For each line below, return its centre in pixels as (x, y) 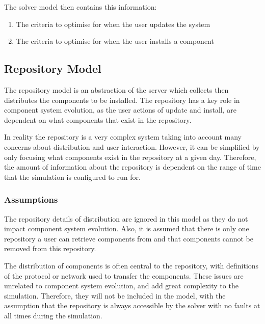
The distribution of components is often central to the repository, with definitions (131, 265)
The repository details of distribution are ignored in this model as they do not (126, 218)
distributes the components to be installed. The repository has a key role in (122, 100)
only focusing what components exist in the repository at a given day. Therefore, (130, 157)
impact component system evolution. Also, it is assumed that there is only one (127, 228)
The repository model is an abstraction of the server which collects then (116, 89)
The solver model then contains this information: (81, 7)
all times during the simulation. (53, 315)
